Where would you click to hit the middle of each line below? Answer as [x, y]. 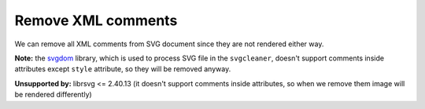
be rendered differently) [53, 95]
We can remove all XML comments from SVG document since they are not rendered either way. [169, 44]
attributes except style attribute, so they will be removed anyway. [123, 69]
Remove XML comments [96, 20]
